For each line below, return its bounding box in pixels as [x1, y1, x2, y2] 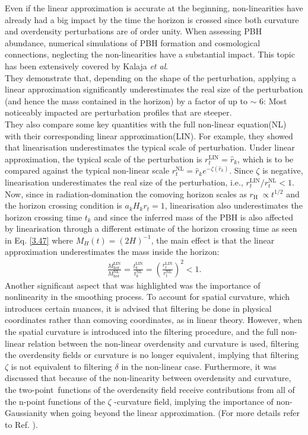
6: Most [259, 94, 287, 107]
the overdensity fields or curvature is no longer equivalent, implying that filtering [5, 348, 299, 361]
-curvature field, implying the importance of [114, 395, 274, 407]
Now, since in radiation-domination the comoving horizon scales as [5, 187, 247, 200]
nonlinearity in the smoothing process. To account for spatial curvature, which [5, 290, 290, 303]
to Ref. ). [5, 418, 38, 430]
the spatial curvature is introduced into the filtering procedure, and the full [5, 325, 278, 337]
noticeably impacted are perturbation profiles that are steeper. [5, 106, 232, 119]
